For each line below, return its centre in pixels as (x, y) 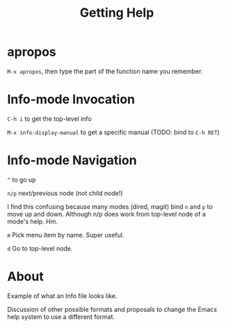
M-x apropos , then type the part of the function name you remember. (105, 71)
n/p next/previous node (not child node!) (65, 193)
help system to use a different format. (61, 317)
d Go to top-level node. (40, 248)
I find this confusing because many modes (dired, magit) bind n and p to (110, 206)
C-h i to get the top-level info (49, 118)
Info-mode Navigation (72, 161)
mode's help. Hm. (32, 221)
